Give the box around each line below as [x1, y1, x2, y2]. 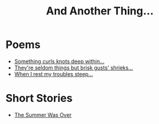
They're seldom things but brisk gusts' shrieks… [14, 64, 133, 71]
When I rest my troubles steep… [14, 70, 93, 77]
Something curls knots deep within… [14, 58, 105, 65]
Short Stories [5, 92, 73, 105]
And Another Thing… [46, 4, 154, 18]
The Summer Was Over [14, 111, 72, 118]
